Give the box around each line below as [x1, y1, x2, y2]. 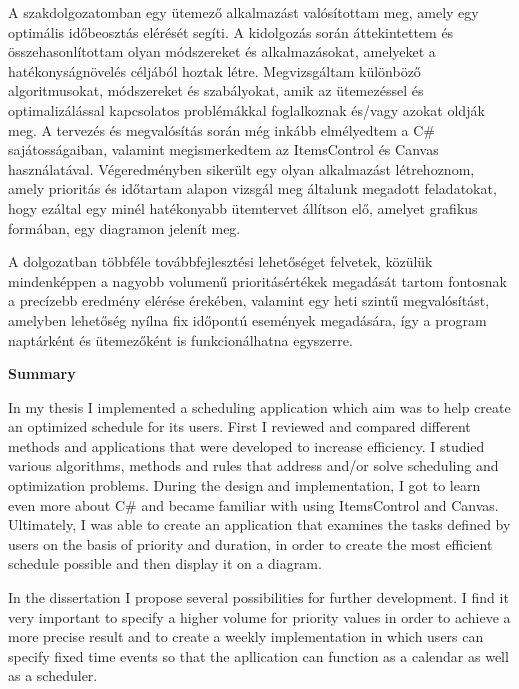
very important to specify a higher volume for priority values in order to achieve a [8, 606, 511, 627]
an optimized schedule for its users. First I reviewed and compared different [8, 416, 471, 437]
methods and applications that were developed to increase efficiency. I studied [8, 435, 485, 456]
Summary [8, 363, 76, 384]
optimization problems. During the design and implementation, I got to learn [8, 475, 481, 496]
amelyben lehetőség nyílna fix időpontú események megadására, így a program [8, 309, 487, 330]
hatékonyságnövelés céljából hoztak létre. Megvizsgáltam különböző [8, 60, 421, 81]
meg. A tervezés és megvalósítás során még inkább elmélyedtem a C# [8, 119, 435, 140]
